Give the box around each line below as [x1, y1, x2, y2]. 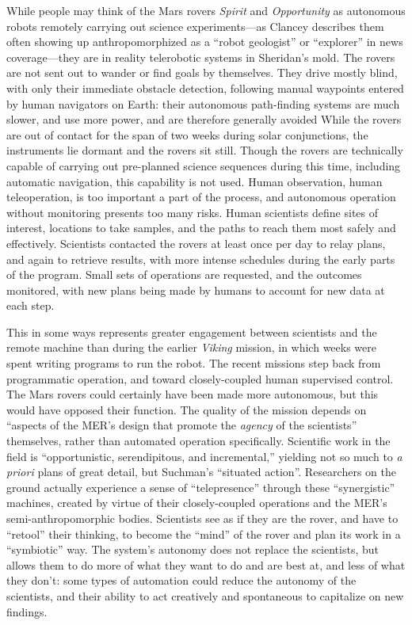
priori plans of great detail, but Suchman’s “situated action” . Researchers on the [6, 463, 396, 480]
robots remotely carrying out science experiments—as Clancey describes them [6, 17, 384, 34]
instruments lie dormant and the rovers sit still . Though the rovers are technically [6, 142, 403, 158]
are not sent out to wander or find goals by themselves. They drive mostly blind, [6, 64, 398, 81]
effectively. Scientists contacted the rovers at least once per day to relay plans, [6, 234, 386, 251]
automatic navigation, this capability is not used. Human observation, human [6, 173, 383, 189]
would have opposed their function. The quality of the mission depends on [6, 401, 367, 417]
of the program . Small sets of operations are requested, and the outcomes [6, 266, 362, 283]
